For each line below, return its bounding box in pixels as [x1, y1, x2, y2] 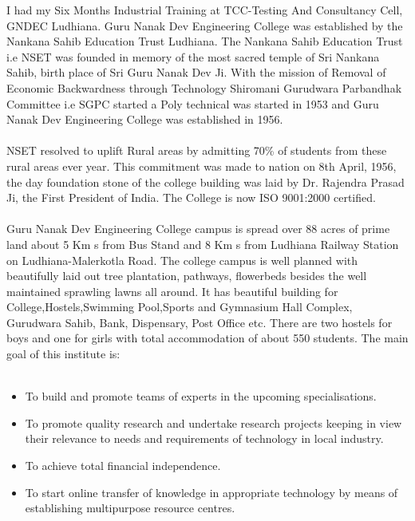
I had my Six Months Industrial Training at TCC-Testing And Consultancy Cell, [6, 2, 403, 18]
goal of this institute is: [6, 345, 121, 362]
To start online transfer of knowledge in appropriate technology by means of [25, 484, 398, 500]
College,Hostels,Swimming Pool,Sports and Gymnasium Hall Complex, [6, 298, 353, 315]
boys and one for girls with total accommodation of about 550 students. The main [6, 330, 409, 346]
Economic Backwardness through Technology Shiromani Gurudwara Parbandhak [6, 79, 402, 96]
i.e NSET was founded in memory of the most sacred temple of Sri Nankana [6, 48, 380, 65]
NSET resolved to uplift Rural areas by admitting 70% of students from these [6, 142, 387, 159]
